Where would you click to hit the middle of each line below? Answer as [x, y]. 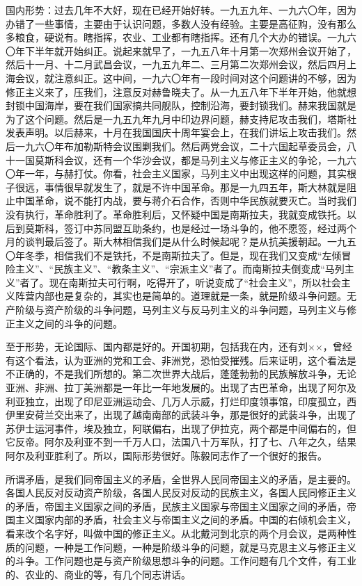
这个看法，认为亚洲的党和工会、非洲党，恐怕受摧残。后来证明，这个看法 [181, 360]
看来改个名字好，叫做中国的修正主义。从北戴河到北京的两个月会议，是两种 [176, 533]
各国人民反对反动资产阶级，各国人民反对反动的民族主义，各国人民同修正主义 [181, 493]
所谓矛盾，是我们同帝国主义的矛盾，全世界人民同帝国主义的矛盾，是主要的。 [181, 479]
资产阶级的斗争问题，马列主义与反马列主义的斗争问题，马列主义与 [195, 310]
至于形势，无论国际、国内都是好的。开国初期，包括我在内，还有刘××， [169, 347]
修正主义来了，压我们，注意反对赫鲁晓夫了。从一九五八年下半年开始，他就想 [181, 91]
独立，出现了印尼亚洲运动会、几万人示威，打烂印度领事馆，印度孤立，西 [190, 401]
